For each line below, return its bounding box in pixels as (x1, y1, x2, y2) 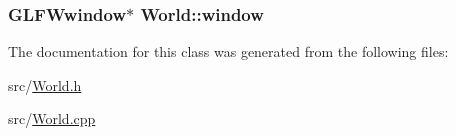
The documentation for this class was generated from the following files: (8, 41, 449, 62)
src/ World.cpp (8, 108, 96, 129)
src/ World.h (8, 74, 82, 95)
